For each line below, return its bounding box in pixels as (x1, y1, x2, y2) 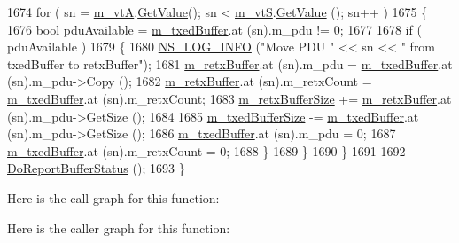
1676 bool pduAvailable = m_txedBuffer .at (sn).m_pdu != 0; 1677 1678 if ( (7, 20, 422, 38)
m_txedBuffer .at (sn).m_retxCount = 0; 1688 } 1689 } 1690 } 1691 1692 (7, 141, 406, 160)
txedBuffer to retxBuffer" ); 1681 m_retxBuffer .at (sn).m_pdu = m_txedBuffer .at (7, 54, 453, 73)
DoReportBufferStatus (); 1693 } (7, 159, 185, 177)
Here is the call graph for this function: (7, 188, 220, 207)
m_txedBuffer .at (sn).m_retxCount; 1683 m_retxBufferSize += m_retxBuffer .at (7, 89, 452, 107)
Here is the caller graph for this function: (7, 218, 230, 237)
